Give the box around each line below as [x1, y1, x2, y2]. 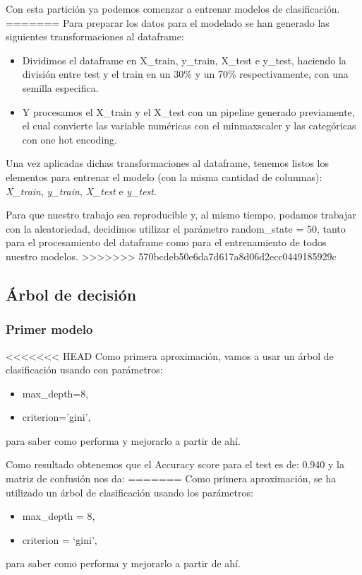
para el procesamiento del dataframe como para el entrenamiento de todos [6, 235, 327, 250]
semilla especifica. [22, 80, 99, 95]
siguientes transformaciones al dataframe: [6, 29, 184, 44]
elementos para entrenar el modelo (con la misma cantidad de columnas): [6, 169, 322, 184]
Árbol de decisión [6, 283, 137, 305]
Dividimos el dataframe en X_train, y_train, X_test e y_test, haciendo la [22, 52, 346, 67]
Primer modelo [6, 320, 93, 338]
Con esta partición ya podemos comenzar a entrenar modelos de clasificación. [6, 1, 340, 16]
